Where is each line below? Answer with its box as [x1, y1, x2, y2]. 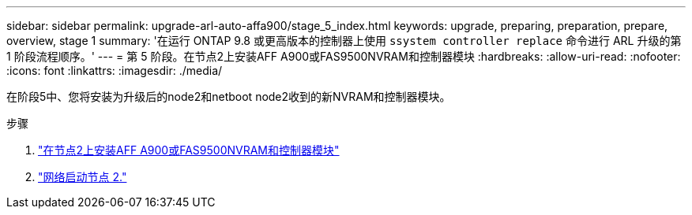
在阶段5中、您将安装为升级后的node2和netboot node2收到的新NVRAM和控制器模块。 [6, 90, 451, 103]
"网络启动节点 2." [38, 170, 127, 183]
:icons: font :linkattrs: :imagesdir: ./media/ [6, 64, 223, 77]
